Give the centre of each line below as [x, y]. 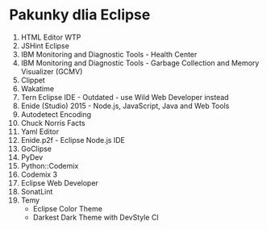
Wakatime [38, 88]
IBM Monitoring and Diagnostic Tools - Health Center [109, 54]
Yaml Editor [40, 132]
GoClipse [36, 148]
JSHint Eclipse [45, 45]
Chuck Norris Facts [53, 123]
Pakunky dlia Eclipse [80, 15]
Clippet [33, 80]
